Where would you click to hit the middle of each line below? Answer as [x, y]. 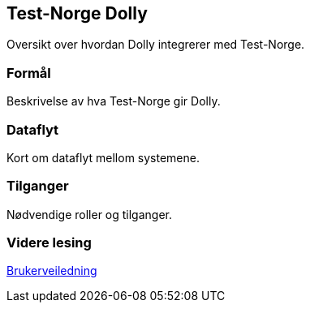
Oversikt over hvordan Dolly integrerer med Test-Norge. [156, 45]
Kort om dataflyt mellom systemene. [103, 157]
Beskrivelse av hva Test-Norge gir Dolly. [114, 101]
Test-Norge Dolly [77, 13]
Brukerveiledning [52, 271]
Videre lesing [49, 243]
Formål [29, 73]
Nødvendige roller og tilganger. [90, 214]
